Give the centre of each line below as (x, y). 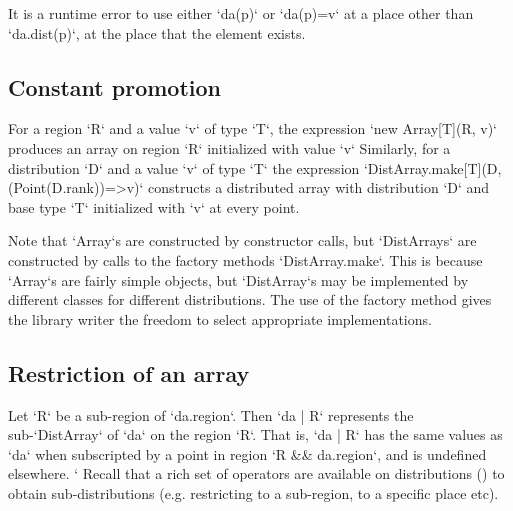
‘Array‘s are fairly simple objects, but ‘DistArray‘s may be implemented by (238, 279)
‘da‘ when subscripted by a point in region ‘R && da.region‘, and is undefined (247, 453)
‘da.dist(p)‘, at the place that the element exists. (157, 32)
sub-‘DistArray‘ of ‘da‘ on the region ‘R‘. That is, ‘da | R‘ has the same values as (255, 434)
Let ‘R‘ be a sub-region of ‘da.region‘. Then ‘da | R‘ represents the (211, 414)
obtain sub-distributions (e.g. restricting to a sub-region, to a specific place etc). (253, 492)
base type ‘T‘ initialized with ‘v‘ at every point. (154, 206)
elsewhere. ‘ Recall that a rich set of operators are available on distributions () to (256, 473)
